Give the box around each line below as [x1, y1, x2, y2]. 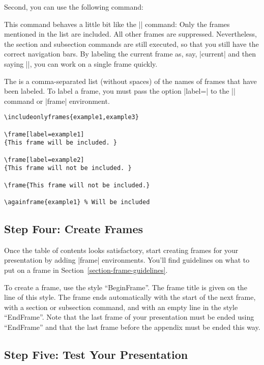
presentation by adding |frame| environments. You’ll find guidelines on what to [4, 255, 250, 265]
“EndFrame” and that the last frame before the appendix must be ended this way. [4, 321, 260, 332]
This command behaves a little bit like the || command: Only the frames [4, 18, 230, 29]
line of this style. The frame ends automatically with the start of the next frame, [4, 292, 256, 302]
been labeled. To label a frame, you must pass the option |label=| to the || [4, 86, 236, 96]
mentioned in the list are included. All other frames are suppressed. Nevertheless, [4, 29, 257, 39]
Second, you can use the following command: [4, 2, 143, 12]
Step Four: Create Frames [4, 220, 143, 236]
